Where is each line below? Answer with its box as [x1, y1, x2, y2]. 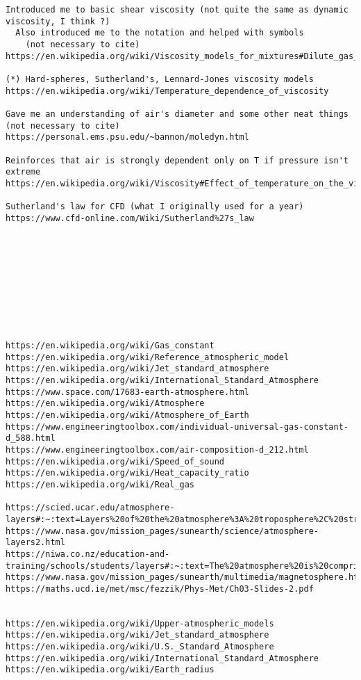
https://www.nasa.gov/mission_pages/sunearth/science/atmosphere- [6, 526, 319, 536]
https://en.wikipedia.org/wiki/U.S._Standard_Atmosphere [6, 642, 274, 652]
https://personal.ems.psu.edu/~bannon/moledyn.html [6, 132, 249, 143]
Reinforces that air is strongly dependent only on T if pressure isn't [6, 155, 349, 165]
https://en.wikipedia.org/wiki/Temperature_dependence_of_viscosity [6, 86, 329, 96]
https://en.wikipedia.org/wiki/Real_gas [6, 479, 195, 489]
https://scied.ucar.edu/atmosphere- [6, 503, 175, 513]
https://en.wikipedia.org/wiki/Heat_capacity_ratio [6, 468, 249, 478]
